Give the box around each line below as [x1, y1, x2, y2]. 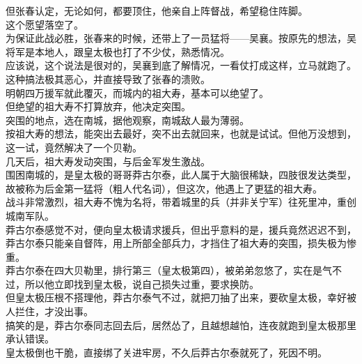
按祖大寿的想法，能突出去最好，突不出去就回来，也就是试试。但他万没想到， [6, 126, 356, 141]
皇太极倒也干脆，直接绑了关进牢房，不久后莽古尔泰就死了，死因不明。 [6, 344, 327, 359]
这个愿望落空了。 [6, 17, 84, 31]
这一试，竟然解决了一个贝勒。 [6, 139, 142, 154]
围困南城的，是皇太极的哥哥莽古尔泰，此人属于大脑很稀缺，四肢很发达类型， [6, 167, 356, 182]
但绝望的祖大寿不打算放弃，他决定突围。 [6, 99, 191, 114]
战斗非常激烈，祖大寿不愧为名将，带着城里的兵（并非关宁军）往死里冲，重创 [6, 195, 356, 209]
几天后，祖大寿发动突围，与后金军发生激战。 [6, 153, 210, 168]
